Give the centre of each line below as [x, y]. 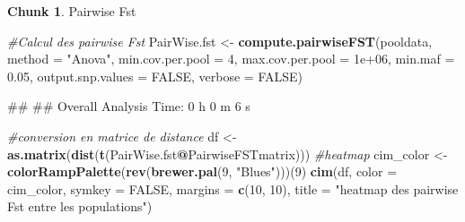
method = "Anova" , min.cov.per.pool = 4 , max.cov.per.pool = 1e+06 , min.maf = [231, 59]
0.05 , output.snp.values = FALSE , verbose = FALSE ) [155, 76]
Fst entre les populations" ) [80, 206]
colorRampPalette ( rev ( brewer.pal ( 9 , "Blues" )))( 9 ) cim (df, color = [202, 171]
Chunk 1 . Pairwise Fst [72, 11]
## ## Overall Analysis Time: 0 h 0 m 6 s [129, 106]
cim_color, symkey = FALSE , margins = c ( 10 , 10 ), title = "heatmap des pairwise [233, 188]
